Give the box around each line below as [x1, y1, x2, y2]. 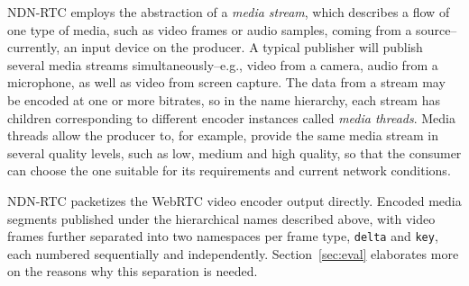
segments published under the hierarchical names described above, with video [7, 209, 436, 228]
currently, [7, 38, 60, 57]
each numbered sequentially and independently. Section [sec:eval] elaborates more [7, 244, 459, 263]
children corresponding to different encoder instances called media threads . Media [7, 108, 456, 127]
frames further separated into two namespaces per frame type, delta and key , [7, 227, 438, 246]
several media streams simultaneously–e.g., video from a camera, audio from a [7, 55, 438, 74]
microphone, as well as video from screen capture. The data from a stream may [7, 73, 446, 92]
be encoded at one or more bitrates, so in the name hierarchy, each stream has [7, 90, 440, 109]
